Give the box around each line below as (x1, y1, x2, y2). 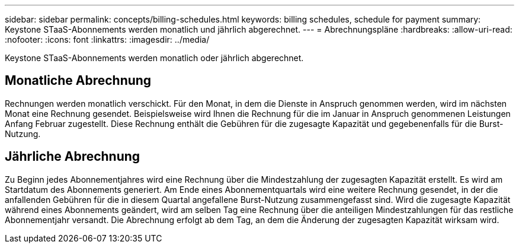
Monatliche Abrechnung (5, 73, 152, 88)
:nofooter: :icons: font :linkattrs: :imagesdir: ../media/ (5, 34, 210, 44)
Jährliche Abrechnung (5, 149, 140, 164)
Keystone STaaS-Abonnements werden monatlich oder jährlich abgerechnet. (5, 53, 304, 63)
